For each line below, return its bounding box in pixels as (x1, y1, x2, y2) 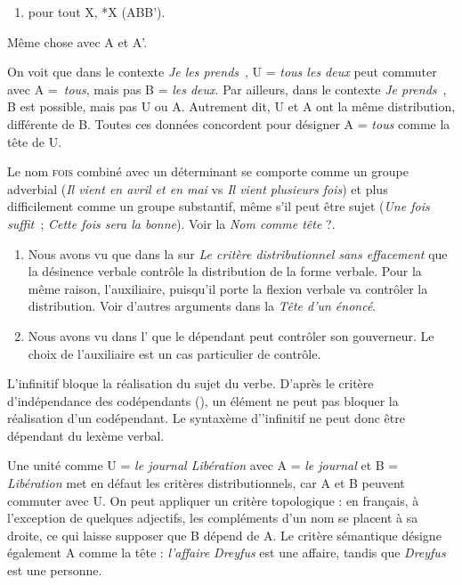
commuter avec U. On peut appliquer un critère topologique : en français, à (7, 491, 419, 509)
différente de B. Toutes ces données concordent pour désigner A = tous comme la (7, 114, 450, 133)
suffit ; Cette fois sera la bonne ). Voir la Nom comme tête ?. (7, 214, 336, 232)
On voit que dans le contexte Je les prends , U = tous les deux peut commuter (7, 62, 437, 81)
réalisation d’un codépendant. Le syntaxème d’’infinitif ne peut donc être (7, 409, 405, 427)
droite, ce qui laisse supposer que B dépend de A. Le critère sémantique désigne (7, 525, 442, 544)
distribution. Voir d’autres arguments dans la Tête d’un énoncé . (28, 297, 377, 315)
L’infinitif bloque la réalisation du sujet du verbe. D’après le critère (7, 374, 374, 393)
